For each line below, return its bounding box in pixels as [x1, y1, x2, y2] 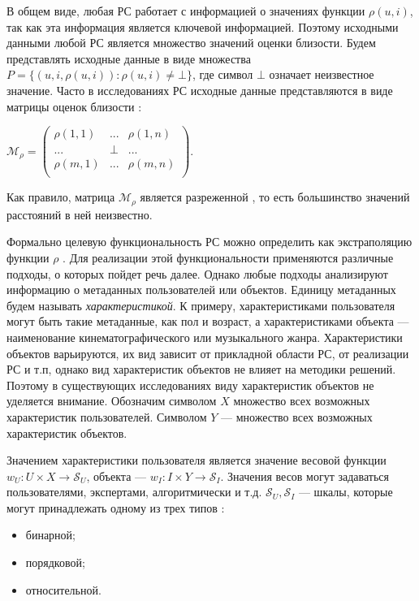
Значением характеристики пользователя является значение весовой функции [6, 452, 387, 469]
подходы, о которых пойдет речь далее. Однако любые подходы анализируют [6, 265, 388, 282]
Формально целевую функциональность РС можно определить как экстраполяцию [6, 233, 413, 250]
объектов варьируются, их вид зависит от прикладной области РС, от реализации [6, 344, 409, 361]
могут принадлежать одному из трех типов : [6, 499, 225, 516]
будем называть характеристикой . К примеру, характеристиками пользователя [6, 296, 395, 313]
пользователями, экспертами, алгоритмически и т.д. [6, 483, 262, 500]
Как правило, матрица [6, 188, 115, 205]
